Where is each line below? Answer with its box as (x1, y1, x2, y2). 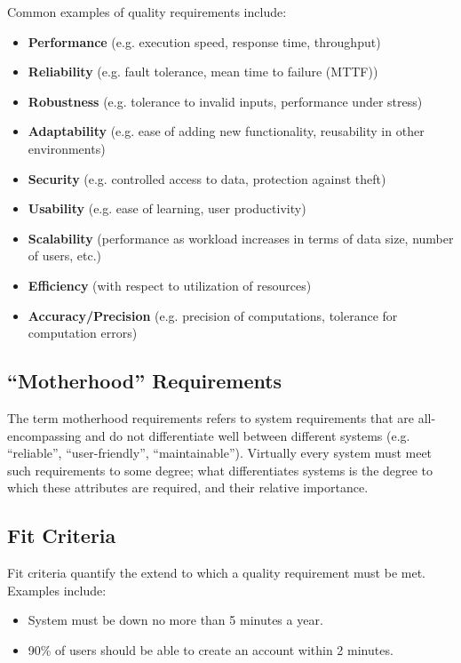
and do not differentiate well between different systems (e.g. (85, 426, 410, 444)
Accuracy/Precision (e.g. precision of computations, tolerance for (28, 306, 398, 324)
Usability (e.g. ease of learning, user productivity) (28, 199, 306, 218)
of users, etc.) (28, 246, 102, 265)
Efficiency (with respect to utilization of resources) (28, 276, 312, 294)
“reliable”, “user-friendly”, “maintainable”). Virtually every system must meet (7, 443, 433, 462)
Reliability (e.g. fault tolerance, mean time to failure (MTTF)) (28, 62, 378, 81)
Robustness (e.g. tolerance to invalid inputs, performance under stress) (28, 92, 423, 110)
